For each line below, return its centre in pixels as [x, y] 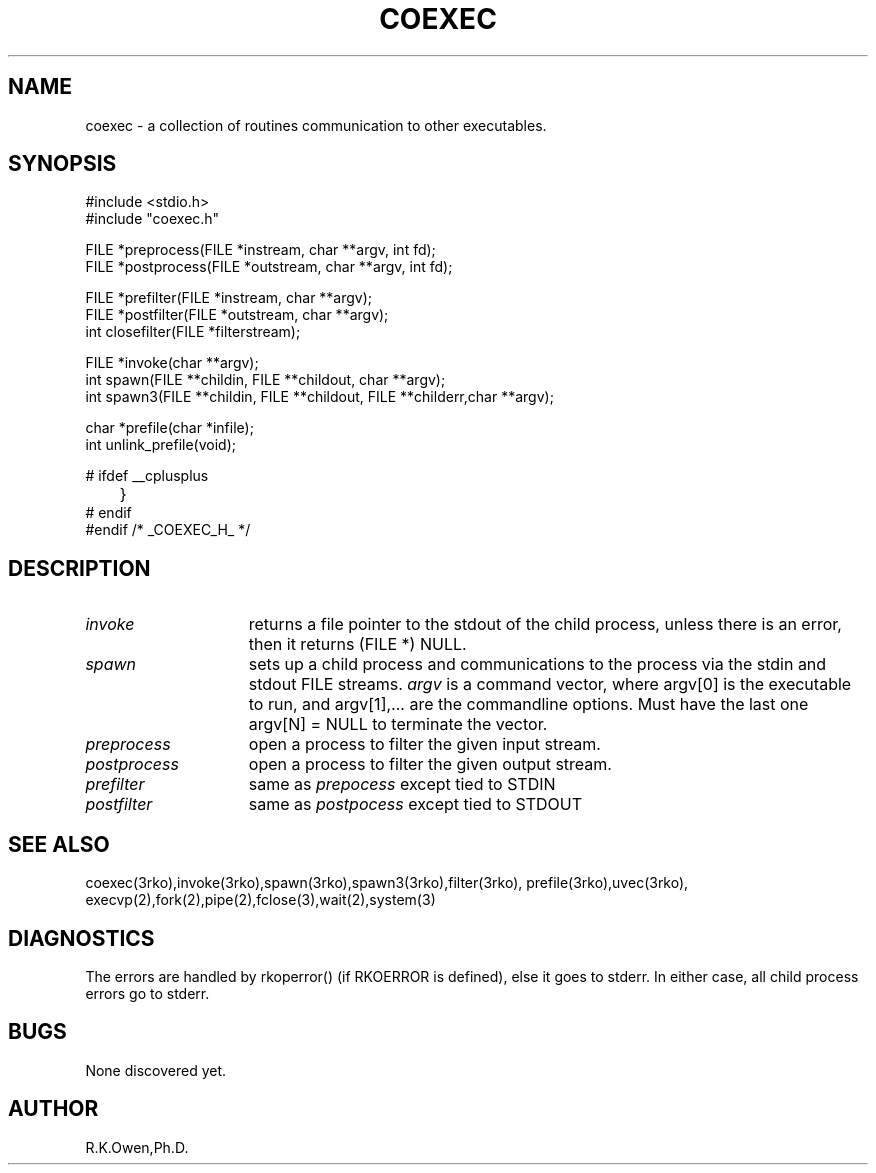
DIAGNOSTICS [81, 938]
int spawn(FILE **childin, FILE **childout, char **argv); [265, 380]
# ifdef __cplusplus [147, 476]
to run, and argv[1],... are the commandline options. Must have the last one [528, 704]
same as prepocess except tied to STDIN [402, 784]
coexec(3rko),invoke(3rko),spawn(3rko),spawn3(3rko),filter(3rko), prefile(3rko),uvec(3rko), [387, 883]
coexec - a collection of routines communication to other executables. [316, 125]
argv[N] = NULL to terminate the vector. [398, 724]
